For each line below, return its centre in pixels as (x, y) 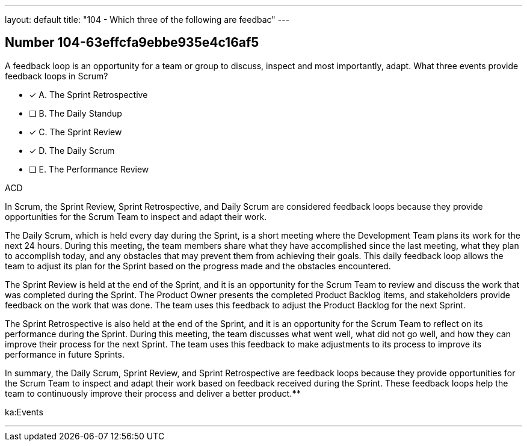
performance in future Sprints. (65, 354)
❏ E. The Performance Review (89, 169)
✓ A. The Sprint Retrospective (88, 94)
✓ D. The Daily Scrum (72, 150)
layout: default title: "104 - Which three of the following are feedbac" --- (147, 20)
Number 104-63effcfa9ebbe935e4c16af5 (132, 43)
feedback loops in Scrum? (57, 76)
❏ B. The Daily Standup (76, 113)
